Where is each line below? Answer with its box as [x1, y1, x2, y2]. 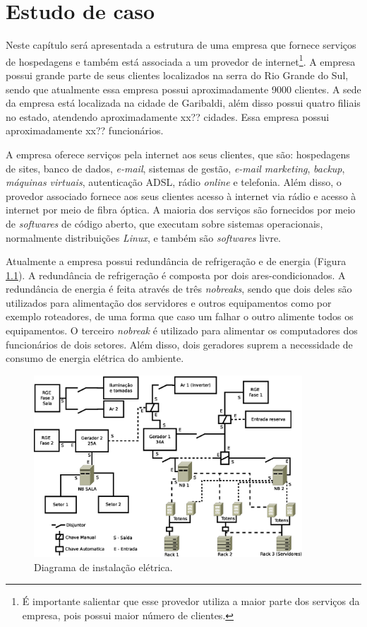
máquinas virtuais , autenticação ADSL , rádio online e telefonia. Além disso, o [6, 175, 342, 189]
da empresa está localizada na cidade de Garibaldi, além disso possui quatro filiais [6, 95, 361, 110]
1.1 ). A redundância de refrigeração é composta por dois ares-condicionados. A [6, 267, 346, 282]
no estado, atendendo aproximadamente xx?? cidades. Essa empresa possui [6, 109, 330, 124]
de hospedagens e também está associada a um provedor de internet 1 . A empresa [6, 52, 356, 69]
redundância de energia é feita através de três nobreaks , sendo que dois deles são [6, 281, 352, 296]
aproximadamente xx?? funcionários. [6, 123, 164, 138]
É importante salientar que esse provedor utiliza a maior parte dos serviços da [22, 594, 360, 609]
